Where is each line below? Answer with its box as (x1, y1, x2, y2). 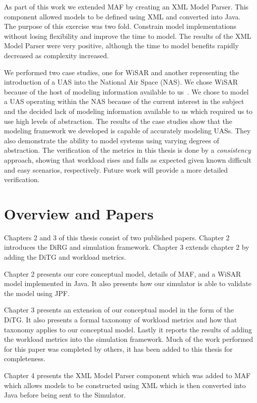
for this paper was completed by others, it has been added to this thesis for (4, 343, 233, 354)
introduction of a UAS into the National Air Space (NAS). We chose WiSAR (4, 77, 238, 87)
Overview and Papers (4, 203, 154, 223)
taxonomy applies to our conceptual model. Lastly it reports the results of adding (4, 324, 252, 334)
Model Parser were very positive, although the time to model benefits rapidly (4, 40, 239, 51)
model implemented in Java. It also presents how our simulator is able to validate (4, 278, 252, 289)
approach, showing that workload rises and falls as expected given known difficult (4, 154, 252, 165)
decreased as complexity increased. (4, 50, 109, 60)
